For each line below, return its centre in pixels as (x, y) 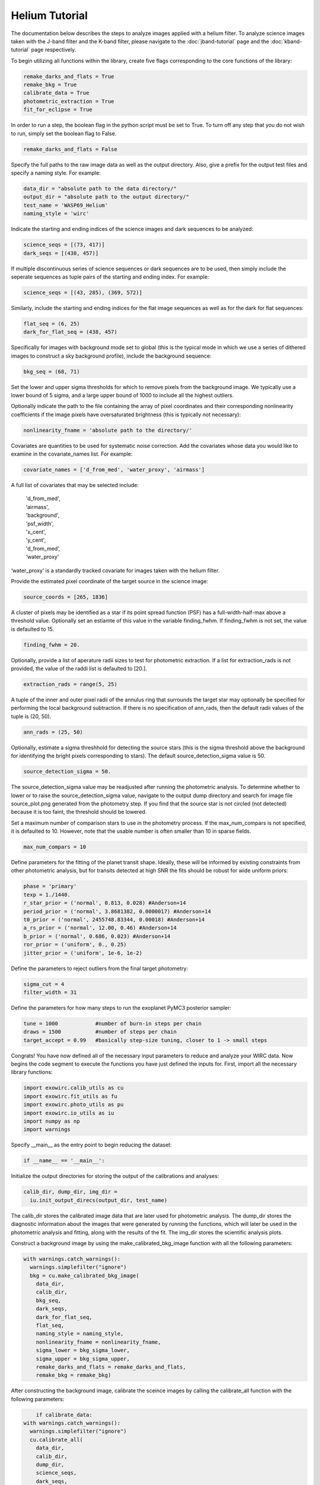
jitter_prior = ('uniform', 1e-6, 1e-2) (83, 953)
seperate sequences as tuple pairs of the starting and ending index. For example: (110, 277)
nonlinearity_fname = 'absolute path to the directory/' (108, 430)
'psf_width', (40, 523)
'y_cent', (36, 540)
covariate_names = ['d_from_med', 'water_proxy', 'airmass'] (114, 470)
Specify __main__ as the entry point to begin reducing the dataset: (91, 1145)
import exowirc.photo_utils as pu (73, 1105)
